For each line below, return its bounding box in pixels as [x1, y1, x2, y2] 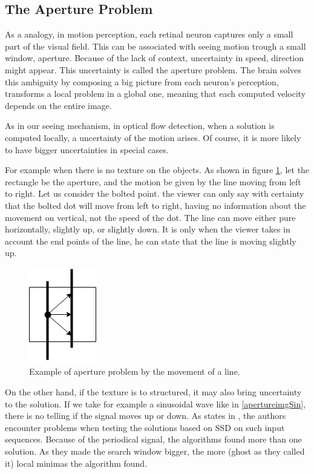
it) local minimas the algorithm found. [5, 456, 148, 469]
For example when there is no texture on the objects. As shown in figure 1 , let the [5, 163, 310, 176]
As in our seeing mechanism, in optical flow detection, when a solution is [5, 119, 275, 132]
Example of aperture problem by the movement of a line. [29, 365, 240, 378]
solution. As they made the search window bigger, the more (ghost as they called [5, 445, 305, 458]
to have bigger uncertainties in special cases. [5, 143, 169, 156]
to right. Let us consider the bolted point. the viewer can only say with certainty [5, 187, 304, 200]
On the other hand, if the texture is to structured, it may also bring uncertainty [5, 386, 302, 398]
